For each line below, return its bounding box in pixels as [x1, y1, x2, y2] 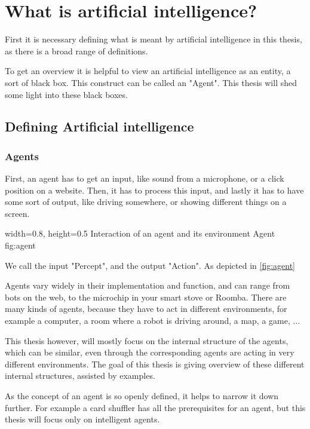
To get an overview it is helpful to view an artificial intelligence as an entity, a [5, 65, 291, 77]
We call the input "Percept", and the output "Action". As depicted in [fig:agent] [5, 259, 296, 271]
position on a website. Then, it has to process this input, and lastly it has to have [5, 183, 304, 196]
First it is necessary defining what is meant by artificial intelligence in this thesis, [5, 33, 302, 45]
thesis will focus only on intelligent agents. [5, 413, 160, 425]
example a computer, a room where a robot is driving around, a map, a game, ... [5, 314, 300, 327]
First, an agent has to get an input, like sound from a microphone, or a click [5, 172, 284, 185]
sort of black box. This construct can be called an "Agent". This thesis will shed [5, 76, 297, 88]
